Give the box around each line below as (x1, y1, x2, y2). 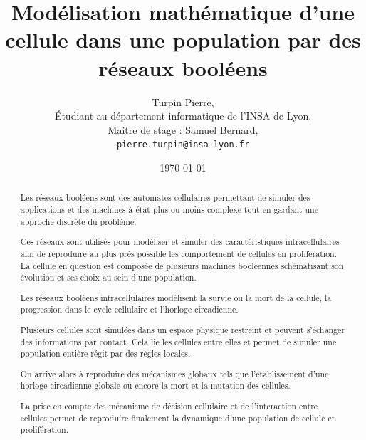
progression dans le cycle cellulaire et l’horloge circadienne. (20, 303, 239, 315)
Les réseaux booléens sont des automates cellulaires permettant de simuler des (20, 192, 310, 204)
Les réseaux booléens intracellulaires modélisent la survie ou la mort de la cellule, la (20, 291, 332, 303)
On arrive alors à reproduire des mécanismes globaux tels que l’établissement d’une (20, 367, 329, 379)
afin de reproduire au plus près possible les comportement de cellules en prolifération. (20, 247, 338, 259)
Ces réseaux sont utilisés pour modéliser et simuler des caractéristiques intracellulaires (20, 236, 340, 248)
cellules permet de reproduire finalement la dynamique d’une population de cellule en (20, 412, 337, 424)
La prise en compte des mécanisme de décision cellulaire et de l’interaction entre (20, 399, 318, 412)
